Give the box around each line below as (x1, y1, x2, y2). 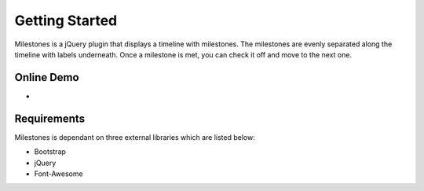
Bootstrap (34, 147, 67, 156)
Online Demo (14, 71, 79, 84)
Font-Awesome (34, 169, 83, 178)
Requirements (14, 112, 86, 125)
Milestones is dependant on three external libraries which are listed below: (14, 132, 255, 141)
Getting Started (14, 12, 118, 29)
